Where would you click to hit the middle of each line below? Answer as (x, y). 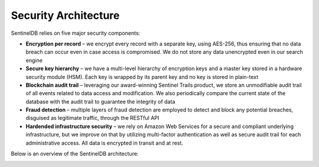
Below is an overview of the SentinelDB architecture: (75, 154)
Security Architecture (65, 15)
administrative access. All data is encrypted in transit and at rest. (104, 143)
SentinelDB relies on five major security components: (76, 33)
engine (34, 60)
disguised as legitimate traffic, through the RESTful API (92, 118)
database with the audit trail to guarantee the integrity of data (100, 101)
